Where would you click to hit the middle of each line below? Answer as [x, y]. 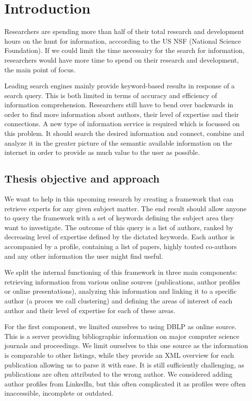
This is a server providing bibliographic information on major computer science [122, 336]
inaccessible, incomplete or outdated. [59, 393]
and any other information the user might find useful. [84, 256]
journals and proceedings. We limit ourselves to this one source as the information [126, 345]
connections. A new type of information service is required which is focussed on [122, 124]
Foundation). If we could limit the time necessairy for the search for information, [125, 50]
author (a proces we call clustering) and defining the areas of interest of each [118, 300]
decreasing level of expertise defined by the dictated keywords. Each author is [120, 237]
